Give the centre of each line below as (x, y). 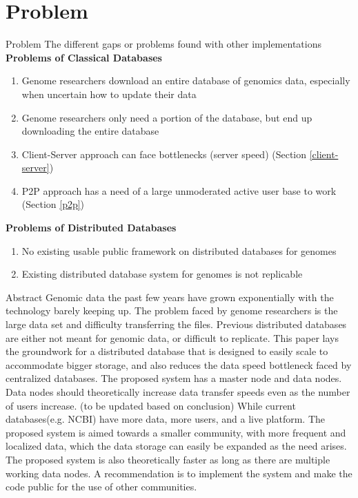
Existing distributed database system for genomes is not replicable (162, 274)
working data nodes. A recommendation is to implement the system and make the (179, 473)
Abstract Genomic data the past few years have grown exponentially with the (170, 297)
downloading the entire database (90, 131)
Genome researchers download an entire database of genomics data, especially (186, 80)
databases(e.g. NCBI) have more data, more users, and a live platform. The (166, 419)
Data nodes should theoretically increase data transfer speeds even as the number (178, 392)
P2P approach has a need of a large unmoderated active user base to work (179, 190)
